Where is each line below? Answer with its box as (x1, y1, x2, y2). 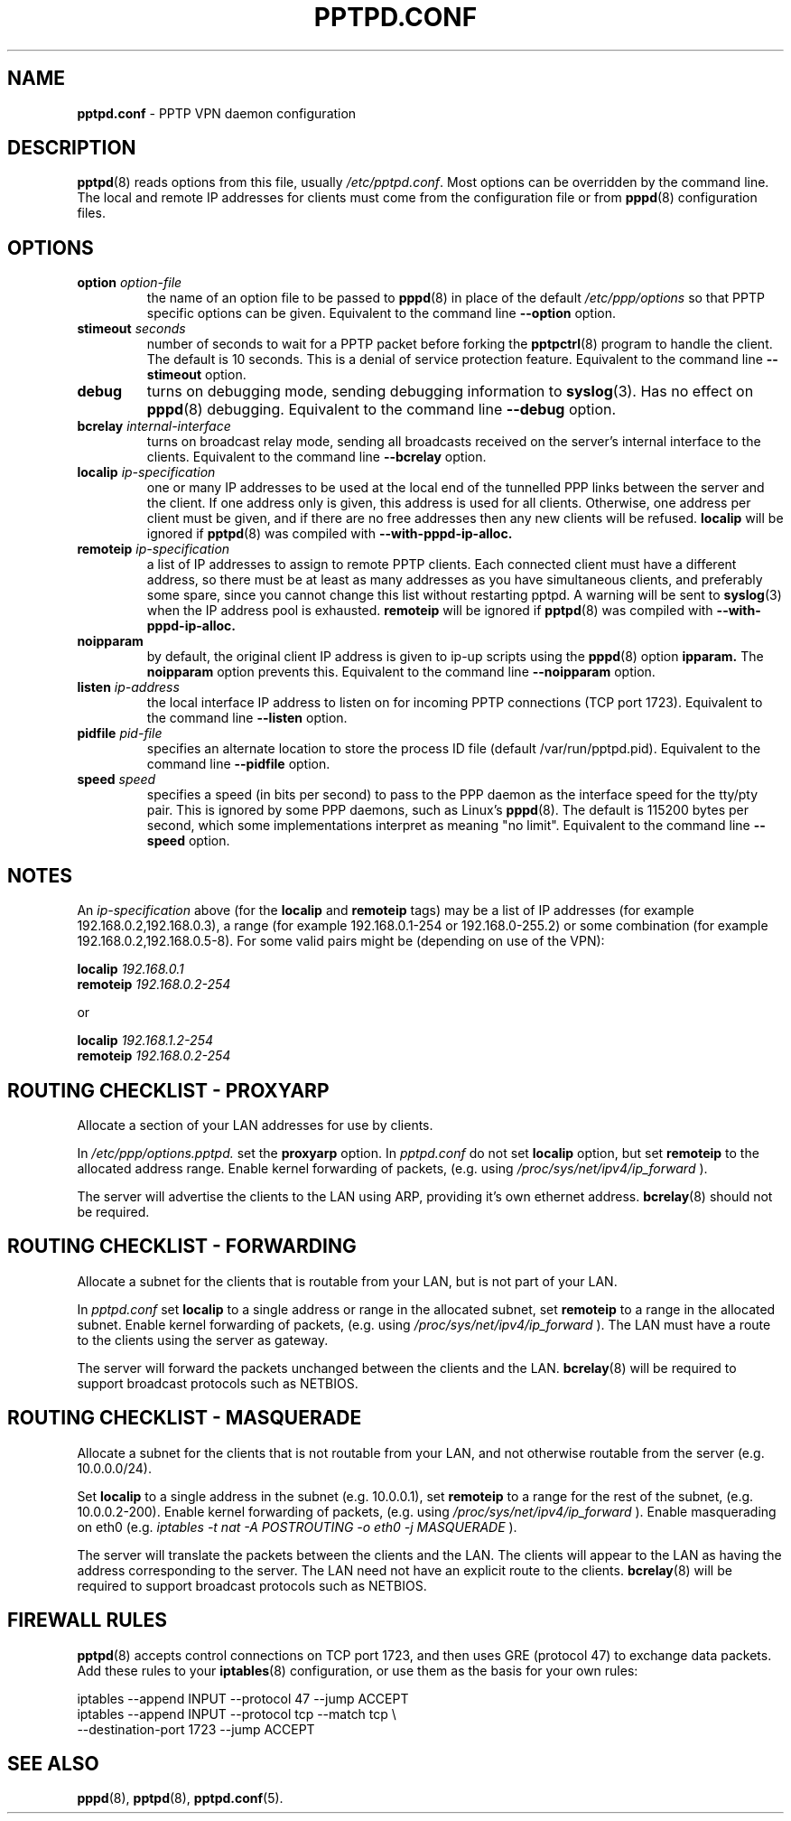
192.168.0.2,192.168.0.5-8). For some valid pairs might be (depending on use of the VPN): (77, 933, 605, 949)
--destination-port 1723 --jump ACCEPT (77, 1721, 315, 1737)
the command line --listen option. (146, 710, 348, 726)
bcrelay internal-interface (77, 418, 231, 434)
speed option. (146, 833, 230, 849)
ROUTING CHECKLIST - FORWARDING (7, 1235, 357, 1258)
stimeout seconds (77, 321, 186, 337)
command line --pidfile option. (146, 756, 330, 772)
